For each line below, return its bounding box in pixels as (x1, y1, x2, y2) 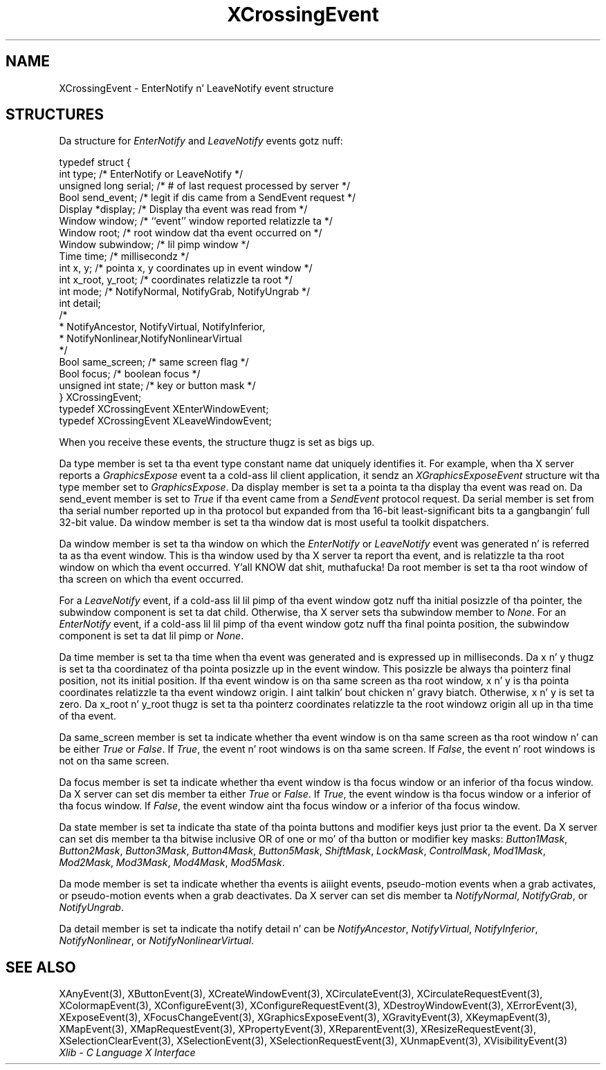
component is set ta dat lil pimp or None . (59, 630, 244, 642)
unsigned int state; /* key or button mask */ (59, 379, 256, 392)
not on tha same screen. (59, 755, 169, 767)
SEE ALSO (6, 958, 76, 976)
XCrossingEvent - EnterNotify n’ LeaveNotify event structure (59, 82, 334, 94)
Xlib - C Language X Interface (59, 1046, 196, 1059)
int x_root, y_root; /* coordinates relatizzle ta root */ (59, 274, 293, 286)
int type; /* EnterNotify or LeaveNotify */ (59, 168, 244, 180)
